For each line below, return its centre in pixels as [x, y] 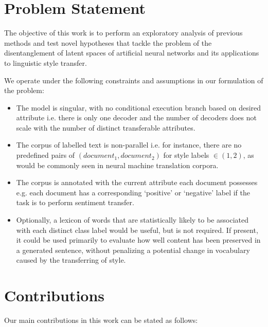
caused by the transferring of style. [71, 260]
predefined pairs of [46, 155]
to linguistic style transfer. [46, 62]
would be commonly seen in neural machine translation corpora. [117, 165]
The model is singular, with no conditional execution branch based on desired [139, 107]
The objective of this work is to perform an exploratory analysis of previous [123, 33]
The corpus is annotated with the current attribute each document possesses [137, 182]
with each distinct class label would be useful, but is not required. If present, [137, 230]
